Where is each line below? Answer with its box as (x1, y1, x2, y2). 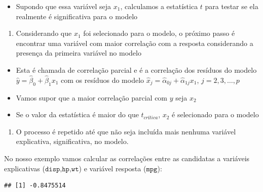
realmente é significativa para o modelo (16, 11, 138, 21)
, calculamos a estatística (120, 1, 198, 11)
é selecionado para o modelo (172, 109, 259, 120)
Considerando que (16, 28, 72, 38)
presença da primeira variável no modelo (16, 47, 141, 58)
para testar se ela (205, 1, 258, 11)
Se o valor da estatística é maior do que (16, 109, 139, 120)
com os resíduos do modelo (61, 74, 144, 85)
